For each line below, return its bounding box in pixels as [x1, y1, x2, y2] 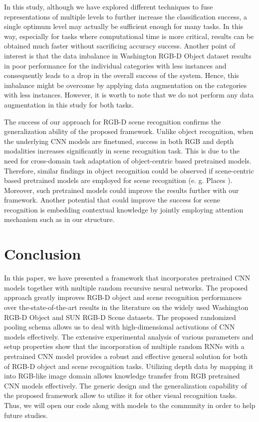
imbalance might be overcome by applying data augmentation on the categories [4, 79, 247, 90]
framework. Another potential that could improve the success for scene [4, 194, 220, 205]
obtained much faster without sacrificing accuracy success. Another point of [4, 40, 236, 51]
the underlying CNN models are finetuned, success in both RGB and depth [4, 135, 234, 146]
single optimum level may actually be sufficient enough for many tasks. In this [4, 21, 244, 31]
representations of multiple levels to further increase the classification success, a [4, 11, 247, 21]
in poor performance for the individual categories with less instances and [4, 60, 227, 70]
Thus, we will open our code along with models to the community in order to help [4, 399, 256, 410]
